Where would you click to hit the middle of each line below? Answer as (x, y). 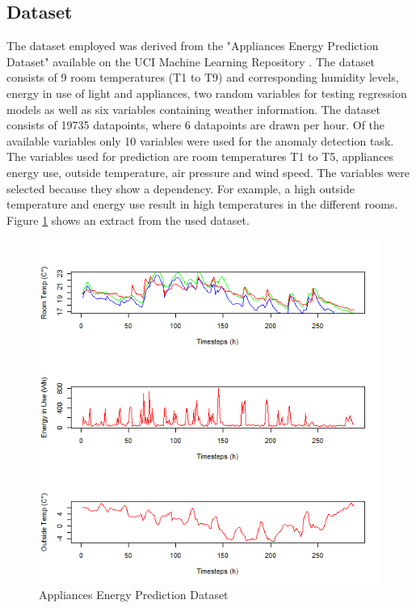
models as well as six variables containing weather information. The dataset (193, 109)
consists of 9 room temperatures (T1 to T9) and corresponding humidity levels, (203, 77)
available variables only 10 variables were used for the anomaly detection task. (200, 140)
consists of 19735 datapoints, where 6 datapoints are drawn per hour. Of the (196, 125)
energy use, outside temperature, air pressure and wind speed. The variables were (208, 172)
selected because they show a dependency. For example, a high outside (181, 188)
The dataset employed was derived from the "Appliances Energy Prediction (193, 46)
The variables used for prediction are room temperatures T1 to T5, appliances (200, 156)
